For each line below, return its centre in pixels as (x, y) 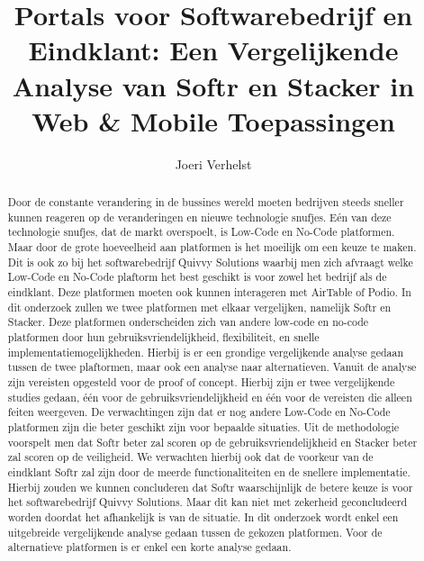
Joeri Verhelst (213, 163)
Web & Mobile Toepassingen (213, 120)
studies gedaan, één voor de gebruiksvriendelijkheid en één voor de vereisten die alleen (210, 397)
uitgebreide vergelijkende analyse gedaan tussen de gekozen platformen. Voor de (195, 532)
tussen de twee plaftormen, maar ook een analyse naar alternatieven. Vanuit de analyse (212, 367)
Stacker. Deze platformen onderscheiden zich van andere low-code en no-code (188, 322)
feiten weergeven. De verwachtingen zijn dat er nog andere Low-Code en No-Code (199, 412)
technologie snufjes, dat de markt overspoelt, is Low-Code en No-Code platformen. (201, 232)
